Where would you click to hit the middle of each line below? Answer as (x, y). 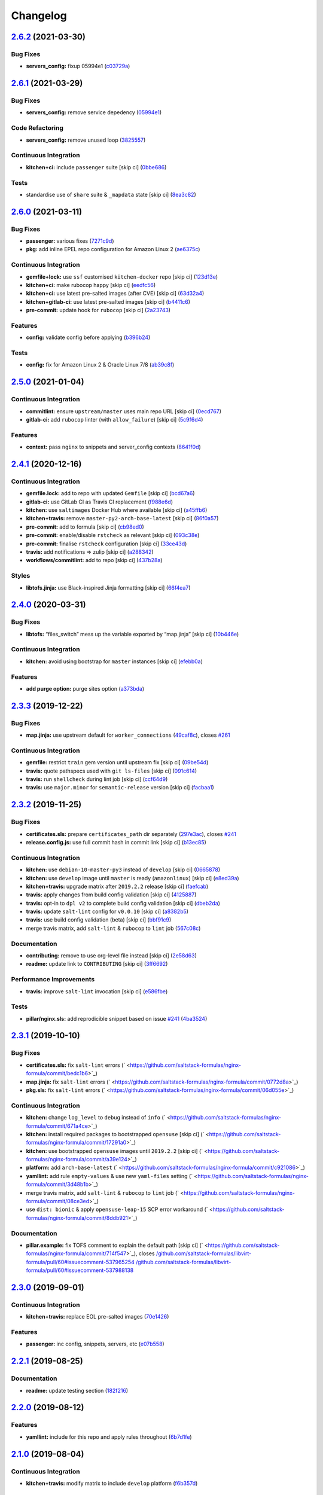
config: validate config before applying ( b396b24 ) (88, 337)
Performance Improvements (53, 980)
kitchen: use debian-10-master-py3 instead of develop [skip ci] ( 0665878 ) (123, 869)
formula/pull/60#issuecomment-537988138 (80, 1270)
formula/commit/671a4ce (57, 1126)
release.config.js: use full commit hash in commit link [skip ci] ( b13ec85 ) (116, 842)
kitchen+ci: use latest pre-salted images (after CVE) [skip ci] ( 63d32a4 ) (115, 294)
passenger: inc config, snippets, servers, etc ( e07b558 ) (95, 1344)
